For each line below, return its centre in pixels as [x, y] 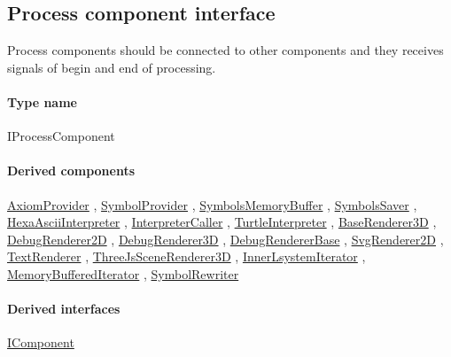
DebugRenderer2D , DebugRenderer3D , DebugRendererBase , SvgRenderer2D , [225, 239]
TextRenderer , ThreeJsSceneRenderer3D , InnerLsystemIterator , [187, 256]
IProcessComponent [61, 136]
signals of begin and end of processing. [112, 67]
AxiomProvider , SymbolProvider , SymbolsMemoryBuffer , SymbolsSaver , [212, 204]
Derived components [71, 171]
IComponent [41, 342]
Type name [42, 101]
